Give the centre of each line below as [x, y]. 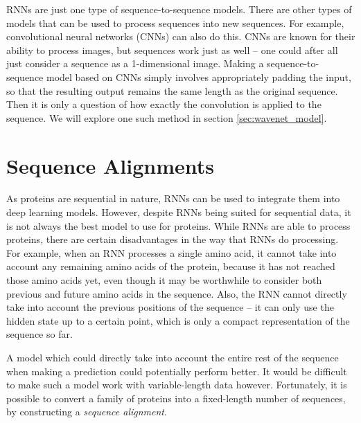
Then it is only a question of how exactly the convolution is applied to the [164, 104]
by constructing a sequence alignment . [87, 412]
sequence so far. [39, 334]
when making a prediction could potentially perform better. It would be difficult [177, 371]
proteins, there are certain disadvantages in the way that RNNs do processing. [173, 239]
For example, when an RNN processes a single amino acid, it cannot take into [171, 252]
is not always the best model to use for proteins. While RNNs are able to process [178, 225]
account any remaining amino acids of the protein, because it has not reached [171, 266]
